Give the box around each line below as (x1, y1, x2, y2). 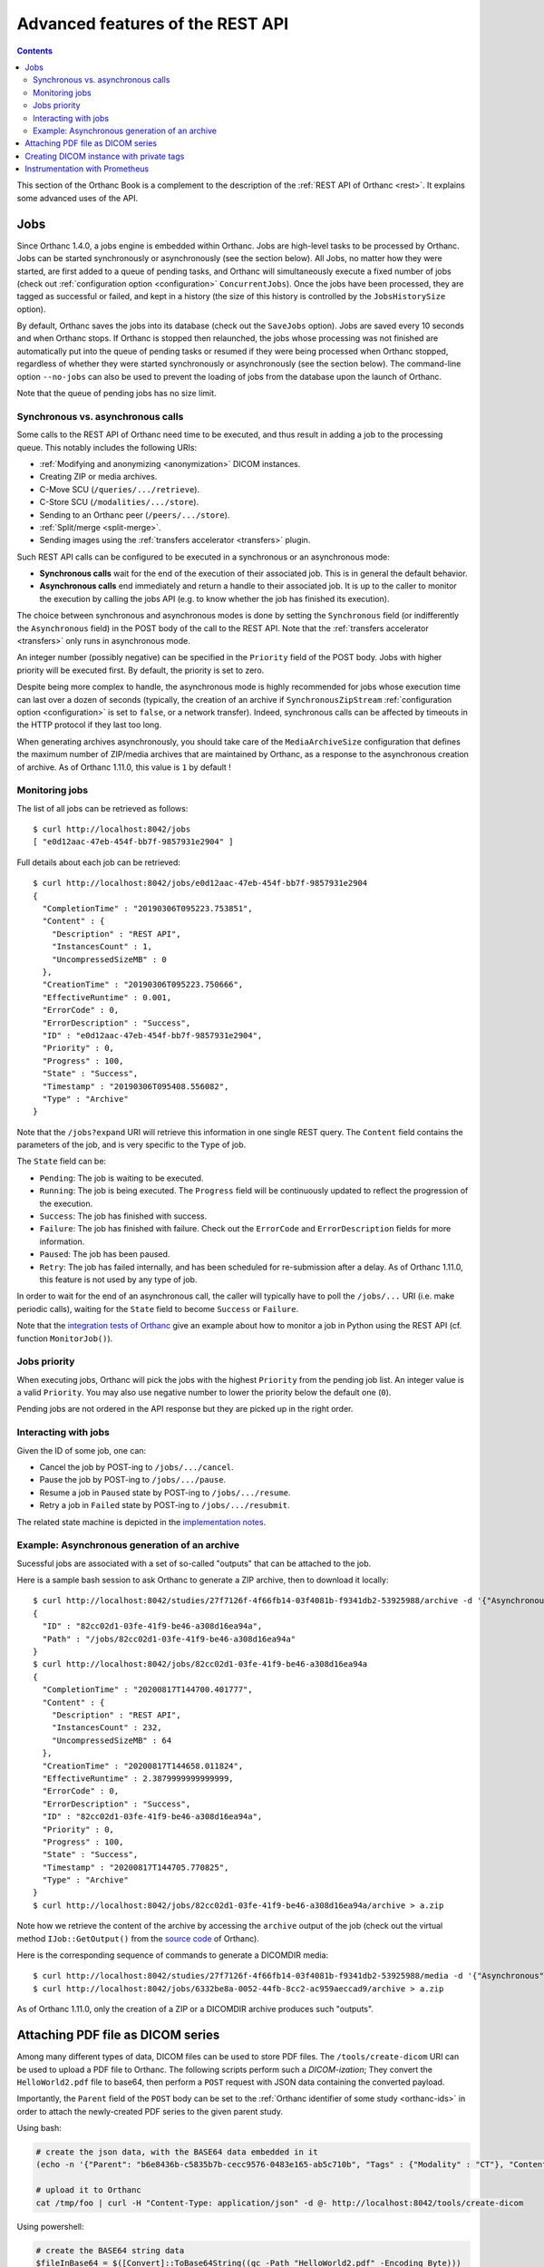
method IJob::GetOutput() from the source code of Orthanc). (16, 1932, 260, 1944)
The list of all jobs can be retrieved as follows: (16, 803, 189, 813)
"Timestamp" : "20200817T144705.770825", (42, 1862, 229, 1873)
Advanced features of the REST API (16, 14, 289, 34)
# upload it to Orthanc (35, 2185, 142, 2195)
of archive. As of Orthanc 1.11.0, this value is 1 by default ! (16, 762, 231, 773)
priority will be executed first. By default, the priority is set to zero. (16, 665, 265, 676)
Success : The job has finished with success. (39, 1211, 208, 1221)
